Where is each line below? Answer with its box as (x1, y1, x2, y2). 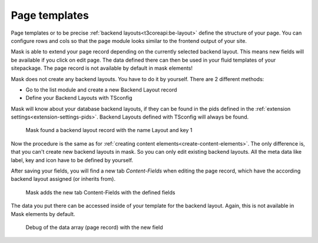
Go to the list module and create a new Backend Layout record (25, 86, 177, 93)
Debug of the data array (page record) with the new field (25, 224, 163, 231)
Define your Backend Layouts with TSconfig (25, 95, 132, 102)
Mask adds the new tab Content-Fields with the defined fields (25, 188, 175, 196)
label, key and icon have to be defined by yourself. (11, 156, 134, 164)
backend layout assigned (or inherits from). (11, 176, 116, 183)
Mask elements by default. (11, 210, 75, 217)
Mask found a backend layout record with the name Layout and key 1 (25, 127, 193, 134)
